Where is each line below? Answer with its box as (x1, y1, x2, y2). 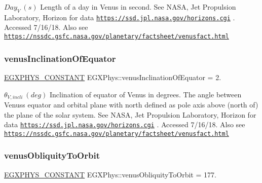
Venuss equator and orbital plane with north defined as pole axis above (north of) (4, 99, 258, 109)
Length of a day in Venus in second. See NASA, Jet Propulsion (40, 2, 236, 12)
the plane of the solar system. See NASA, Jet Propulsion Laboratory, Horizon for (4, 109, 256, 120)
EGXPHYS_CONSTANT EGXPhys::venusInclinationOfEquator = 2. (4, 71, 221, 82)
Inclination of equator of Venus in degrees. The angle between (50, 89, 242, 99)
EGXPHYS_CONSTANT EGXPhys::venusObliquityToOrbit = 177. (4, 169, 216, 179)
